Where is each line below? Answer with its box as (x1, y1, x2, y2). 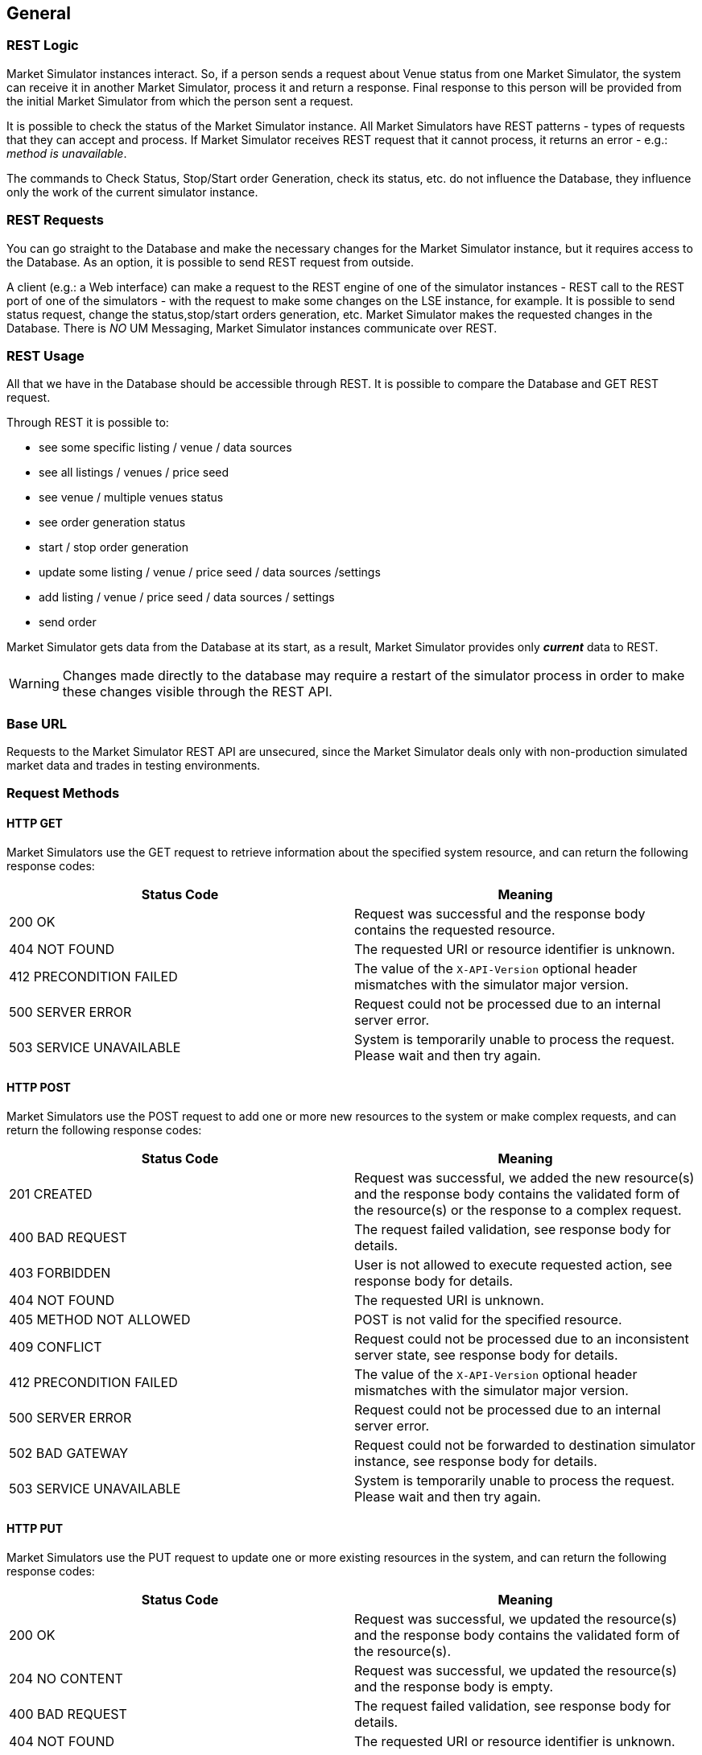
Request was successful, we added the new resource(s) (354, 1169, 695, 1186)
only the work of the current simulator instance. (6, 184, 258, 199)
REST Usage (6, 347, 85, 364)
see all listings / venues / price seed (39, 465, 229, 480)
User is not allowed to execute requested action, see (354, 1256, 672, 1273)
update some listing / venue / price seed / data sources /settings (39, 565, 381, 580)
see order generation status (39, 515, 186, 530)
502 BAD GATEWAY (9, 1444, 129, 1461)
